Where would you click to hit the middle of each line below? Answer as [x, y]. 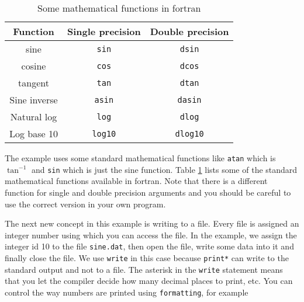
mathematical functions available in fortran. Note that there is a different [136, 181]
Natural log [34, 117]
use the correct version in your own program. [85, 204]
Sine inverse [34, 100]
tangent [34, 83]
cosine [34, 66]
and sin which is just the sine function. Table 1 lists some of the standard [164, 169]
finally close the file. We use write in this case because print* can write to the [147, 257]
